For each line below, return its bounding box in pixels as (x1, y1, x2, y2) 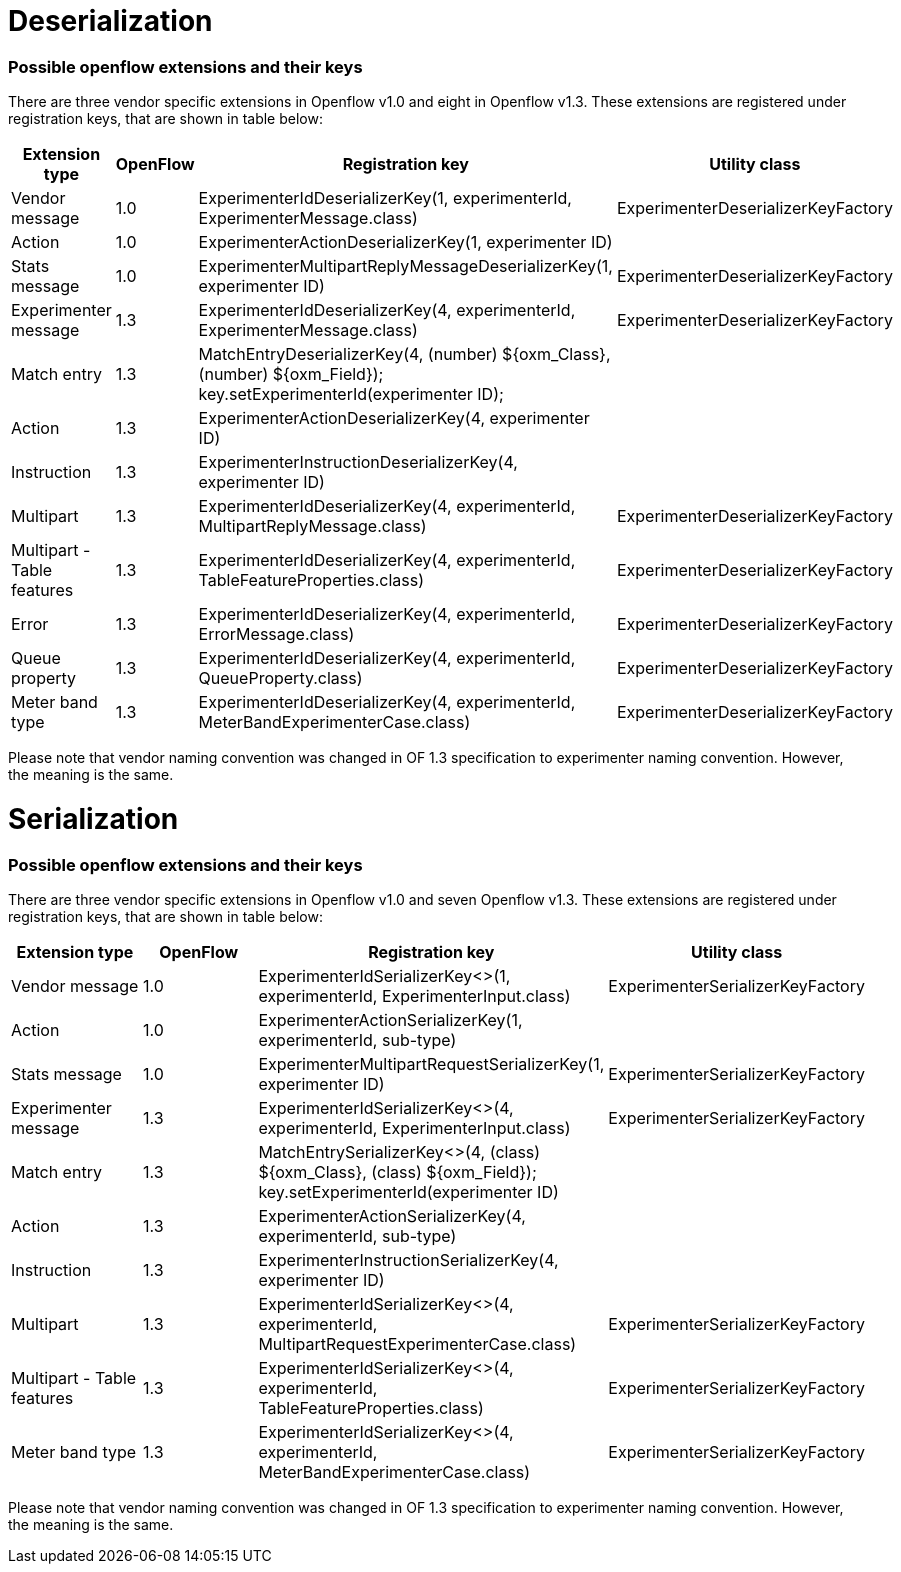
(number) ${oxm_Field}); (198, 364, 384, 385)
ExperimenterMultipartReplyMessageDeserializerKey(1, (198, 256, 613, 277)
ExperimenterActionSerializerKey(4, (258, 1206, 526, 1226)
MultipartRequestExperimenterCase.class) (258, 1334, 577, 1354)
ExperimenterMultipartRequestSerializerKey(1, (258, 1054, 605, 1074)
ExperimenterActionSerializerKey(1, (258, 1010, 523, 1030)
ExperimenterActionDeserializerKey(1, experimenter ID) (198, 232, 613, 253)
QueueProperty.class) (198, 668, 363, 689)
